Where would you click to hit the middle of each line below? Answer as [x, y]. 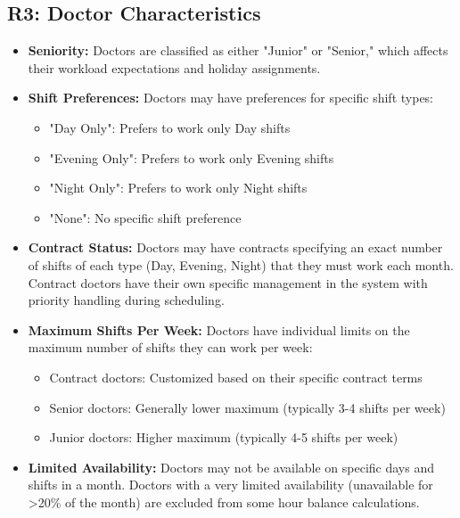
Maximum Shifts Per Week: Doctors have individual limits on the [219, 329]
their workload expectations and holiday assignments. [174, 67]
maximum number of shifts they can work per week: [170, 347]
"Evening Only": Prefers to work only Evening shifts [192, 157]
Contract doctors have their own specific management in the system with [228, 282]
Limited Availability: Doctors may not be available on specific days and [231, 467]
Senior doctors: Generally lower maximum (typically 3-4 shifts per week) [247, 407]
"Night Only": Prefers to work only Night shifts [178, 188]
